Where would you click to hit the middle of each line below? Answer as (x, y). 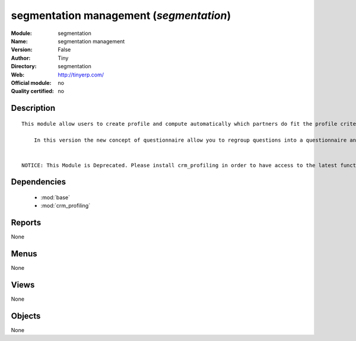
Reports (26, 223)
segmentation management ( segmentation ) (121, 15)
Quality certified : (33, 91)
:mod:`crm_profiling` (66, 206)
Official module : (31, 82)
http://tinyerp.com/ (81, 75)
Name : (19, 41)
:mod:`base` (55, 197)
